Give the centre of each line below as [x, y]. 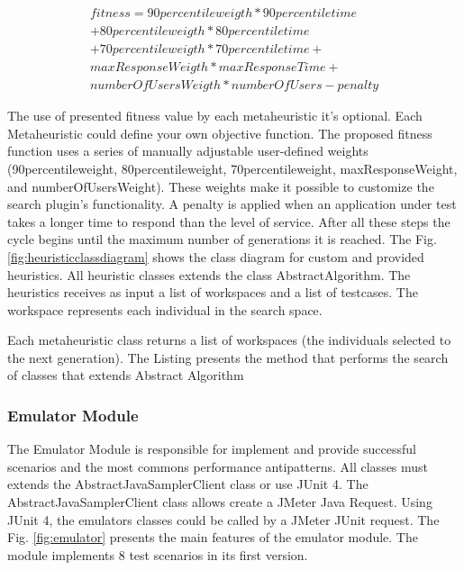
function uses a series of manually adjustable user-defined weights [188, 151]
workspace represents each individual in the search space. [165, 309]
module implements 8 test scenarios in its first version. [158, 554]
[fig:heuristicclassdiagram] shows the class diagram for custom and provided [216, 256]
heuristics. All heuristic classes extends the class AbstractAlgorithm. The [209, 274]
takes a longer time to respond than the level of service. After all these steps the [229, 221]
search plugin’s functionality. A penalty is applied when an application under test [232, 204]
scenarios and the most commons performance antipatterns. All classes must [218, 466]
